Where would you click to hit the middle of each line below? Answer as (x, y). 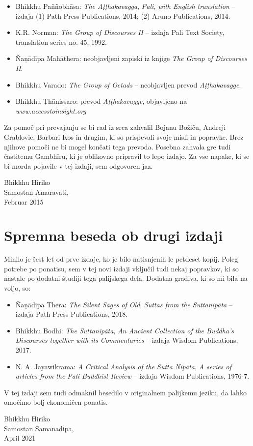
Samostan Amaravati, (36, 192)
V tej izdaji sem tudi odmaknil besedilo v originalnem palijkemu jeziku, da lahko (125, 392)
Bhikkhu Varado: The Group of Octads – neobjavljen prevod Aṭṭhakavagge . (128, 84)
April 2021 (20, 438)
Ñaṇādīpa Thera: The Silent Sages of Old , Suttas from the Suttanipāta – (124, 304)
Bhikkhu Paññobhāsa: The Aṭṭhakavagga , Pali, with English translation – (125, 6)
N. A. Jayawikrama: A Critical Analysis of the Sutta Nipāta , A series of (123, 366)
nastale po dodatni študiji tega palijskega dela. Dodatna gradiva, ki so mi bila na (126, 278)
